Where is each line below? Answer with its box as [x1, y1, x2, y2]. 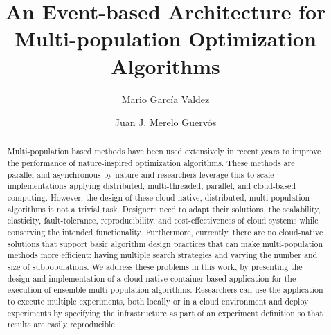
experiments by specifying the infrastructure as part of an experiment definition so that [7, 307, 323, 318]
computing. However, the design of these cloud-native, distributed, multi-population [7, 192, 310, 203]
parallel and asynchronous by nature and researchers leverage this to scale [7, 168, 274, 180]
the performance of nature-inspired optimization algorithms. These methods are [7, 157, 295, 169]
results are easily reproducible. [7, 318, 118, 330]
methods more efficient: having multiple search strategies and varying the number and [7, 249, 318, 261]
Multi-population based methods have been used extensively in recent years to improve [7, 145, 321, 157]
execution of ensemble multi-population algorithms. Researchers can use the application [7, 284, 323, 296]
